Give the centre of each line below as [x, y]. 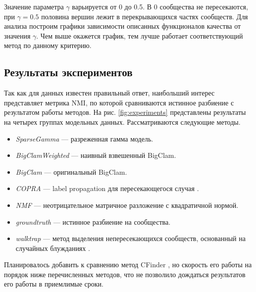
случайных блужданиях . [53, 248]
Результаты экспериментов [68, 72]
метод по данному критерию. [48, 45]
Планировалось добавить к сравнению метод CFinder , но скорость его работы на [128, 265]
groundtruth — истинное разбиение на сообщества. [93, 221]
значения [17, 35]
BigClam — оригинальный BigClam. [71, 171]
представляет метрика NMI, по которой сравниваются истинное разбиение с [119, 102]
